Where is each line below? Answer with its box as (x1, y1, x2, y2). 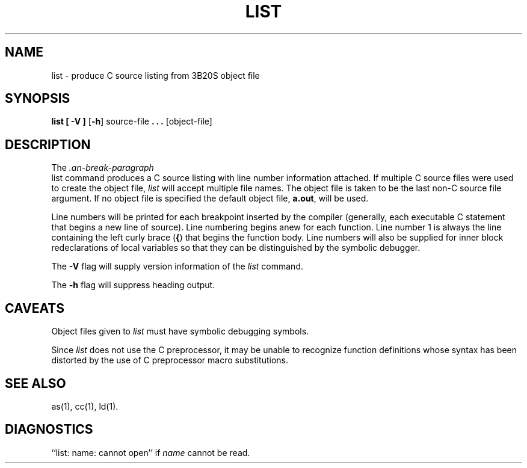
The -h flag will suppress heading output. (51, 280, 215, 291)
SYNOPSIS (5, 91, 70, 106)
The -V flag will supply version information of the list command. (51, 261, 303, 272)
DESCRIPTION (5, 137, 91, 152)
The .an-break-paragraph (51, 162, 154, 173)
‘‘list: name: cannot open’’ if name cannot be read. (51, 447, 250, 458)
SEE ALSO (5, 375, 66, 391)
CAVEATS (5, 300, 64, 316)
